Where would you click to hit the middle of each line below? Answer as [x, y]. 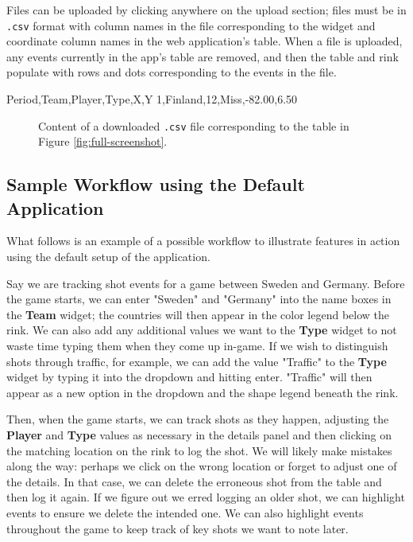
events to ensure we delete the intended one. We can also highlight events [185, 512]
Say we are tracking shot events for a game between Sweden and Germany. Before [206, 283]
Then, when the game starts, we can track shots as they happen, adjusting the [198, 419]
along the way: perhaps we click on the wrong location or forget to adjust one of [202, 466]
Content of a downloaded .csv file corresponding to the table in [194, 125]
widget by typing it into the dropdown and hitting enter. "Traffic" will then [189, 377]
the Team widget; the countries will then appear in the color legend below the [198, 314]
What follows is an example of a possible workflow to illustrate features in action [203, 241]
